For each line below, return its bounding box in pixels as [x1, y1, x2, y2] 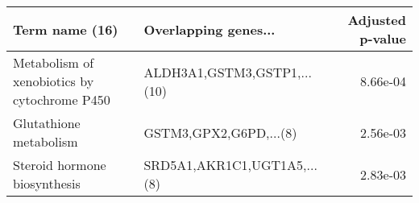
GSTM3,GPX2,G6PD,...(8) [143, 122, 297, 142]
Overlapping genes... [143, 19, 276, 39]
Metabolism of [13, 53, 94, 72]
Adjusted [347, 10, 406, 29]
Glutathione [13, 114, 81, 132]
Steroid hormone [13, 155, 106, 174]
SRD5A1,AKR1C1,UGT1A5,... [143, 155, 317, 174]
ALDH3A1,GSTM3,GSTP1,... [143, 62, 312, 81]
